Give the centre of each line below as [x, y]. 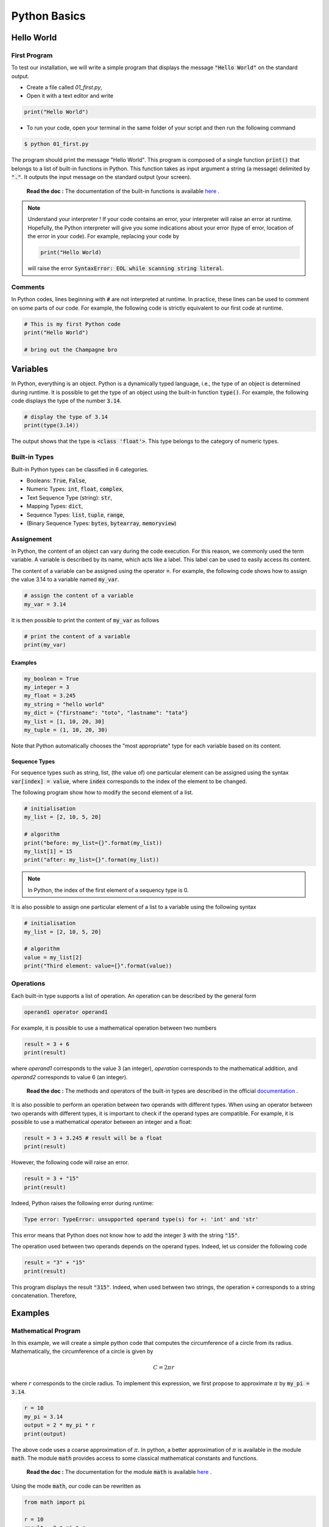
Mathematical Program [46, 1330]
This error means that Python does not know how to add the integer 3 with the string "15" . [126, 1235]
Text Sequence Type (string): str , [69, 497]
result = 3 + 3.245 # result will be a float [93, 1138]
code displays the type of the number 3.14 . [66, 401]
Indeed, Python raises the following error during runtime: [83, 1203]
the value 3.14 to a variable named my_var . [65, 580]
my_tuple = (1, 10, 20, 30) [66, 730]
